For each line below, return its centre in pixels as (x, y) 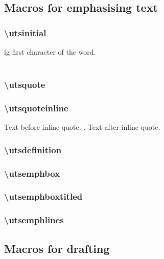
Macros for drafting (57, 248)
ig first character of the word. (50, 52)
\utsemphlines (34, 220)
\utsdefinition (33, 149)
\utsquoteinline (36, 108)
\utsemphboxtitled (43, 196)
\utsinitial (25, 32)
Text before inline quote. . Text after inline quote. (82, 127)
